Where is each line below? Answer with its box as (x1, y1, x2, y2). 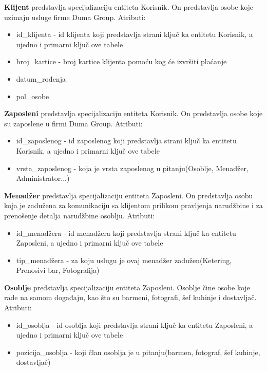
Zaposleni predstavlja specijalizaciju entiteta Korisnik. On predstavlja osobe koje (4, 108, 263, 119)
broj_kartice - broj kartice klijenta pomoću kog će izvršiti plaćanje (16, 56, 227, 67)
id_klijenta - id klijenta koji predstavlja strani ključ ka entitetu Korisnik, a (16, 29, 253, 40)
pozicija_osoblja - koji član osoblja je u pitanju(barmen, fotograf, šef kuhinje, (16, 346, 260, 357)
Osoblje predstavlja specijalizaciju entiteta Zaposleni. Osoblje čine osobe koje (4, 282, 250, 292)
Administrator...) (16, 173, 70, 183)
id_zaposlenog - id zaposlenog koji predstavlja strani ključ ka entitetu (16, 135, 237, 146)
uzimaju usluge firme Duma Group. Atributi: (4, 11, 146, 22)
